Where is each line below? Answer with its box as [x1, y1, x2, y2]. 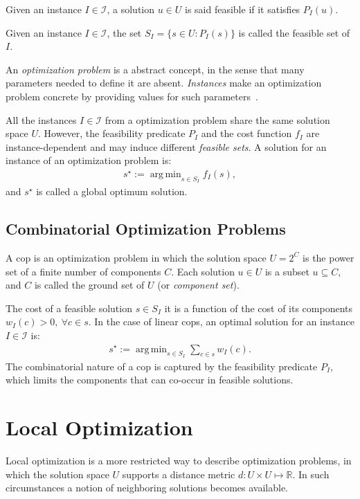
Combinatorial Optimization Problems [6, 218, 286, 239]
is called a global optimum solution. [36, 184, 188, 199]
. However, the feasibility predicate [37, 126, 186, 140]
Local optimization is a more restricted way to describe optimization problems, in [6, 453, 352, 468]
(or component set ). [157, 278, 240, 292]
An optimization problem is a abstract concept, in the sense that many [6, 62, 305, 76]
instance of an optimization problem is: [6, 153, 172, 167]
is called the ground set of [34, 278, 145, 292]
